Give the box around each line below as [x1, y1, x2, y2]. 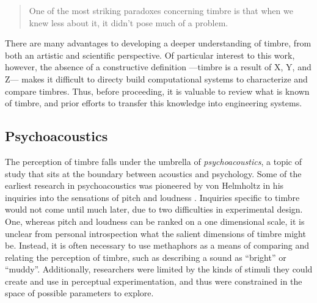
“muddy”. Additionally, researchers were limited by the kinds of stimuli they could [5, 263, 313, 276]
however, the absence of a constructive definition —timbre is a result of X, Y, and [5, 60, 312, 73]
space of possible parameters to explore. [5, 287, 154, 299]
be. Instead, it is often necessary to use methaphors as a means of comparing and [5, 239, 310, 252]
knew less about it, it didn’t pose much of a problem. [29, 16, 228, 29]
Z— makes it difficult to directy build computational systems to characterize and [5, 72, 308, 85]
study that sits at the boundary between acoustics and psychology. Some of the [5, 167, 302, 180]
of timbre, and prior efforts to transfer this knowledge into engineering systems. [5, 97, 302, 109]
